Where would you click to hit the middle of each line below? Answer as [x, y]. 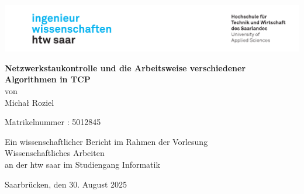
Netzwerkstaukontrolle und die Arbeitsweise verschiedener [125, 67]
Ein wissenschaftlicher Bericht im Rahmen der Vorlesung [106, 141]
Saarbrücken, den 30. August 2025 [66, 184]
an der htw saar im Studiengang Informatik [82, 164]
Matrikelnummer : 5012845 [53, 122]
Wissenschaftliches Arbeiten [55, 153]
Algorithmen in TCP [48, 79]
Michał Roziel [30, 102]
